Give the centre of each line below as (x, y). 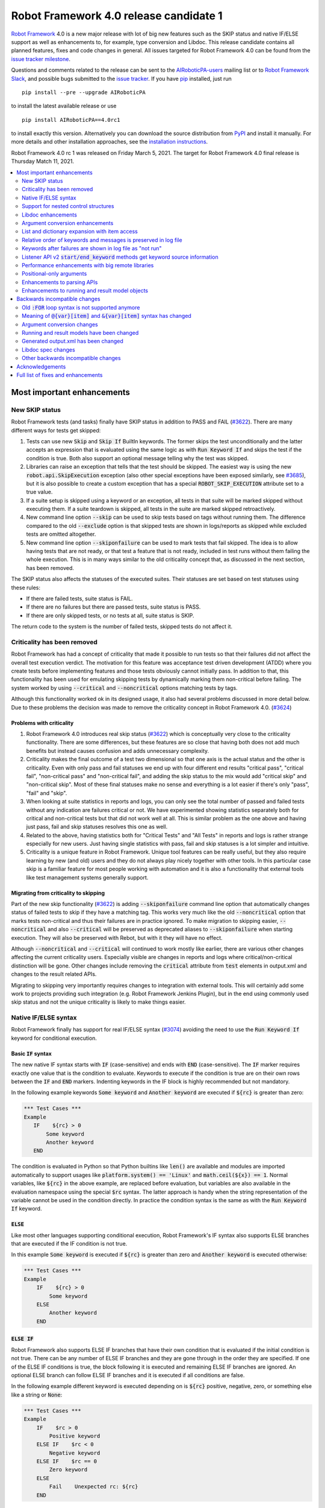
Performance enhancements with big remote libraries (88, 265)
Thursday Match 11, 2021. (43, 161)
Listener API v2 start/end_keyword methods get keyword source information (120, 257)
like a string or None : (37, 1395)
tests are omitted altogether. (61, 534)
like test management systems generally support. (87, 877)
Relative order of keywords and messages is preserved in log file (102, 240)
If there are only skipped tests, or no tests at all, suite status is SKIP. (110, 615)
